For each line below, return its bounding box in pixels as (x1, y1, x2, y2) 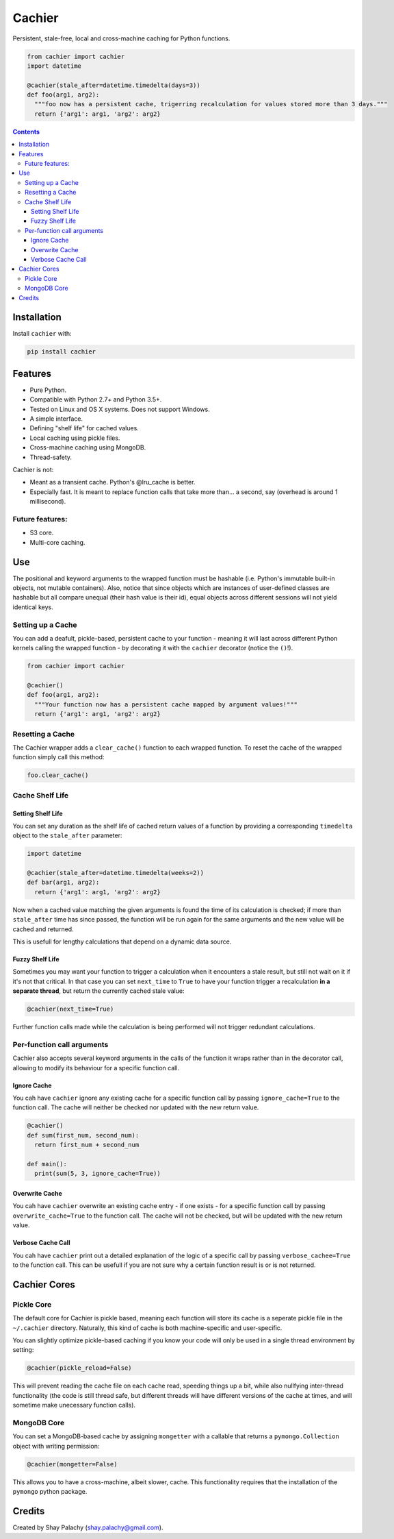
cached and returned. (12, 925, 75, 933)
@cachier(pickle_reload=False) (27, 1364, 133, 1372)
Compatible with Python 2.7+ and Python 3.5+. (29, 395, 162, 404)
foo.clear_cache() (27, 772, 89, 779)
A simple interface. (29, 415, 83, 423)
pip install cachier (27, 348, 96, 356)
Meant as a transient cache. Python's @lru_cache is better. (29, 478, 196, 487)
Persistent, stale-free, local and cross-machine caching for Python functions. (12, 34, 231, 42)
